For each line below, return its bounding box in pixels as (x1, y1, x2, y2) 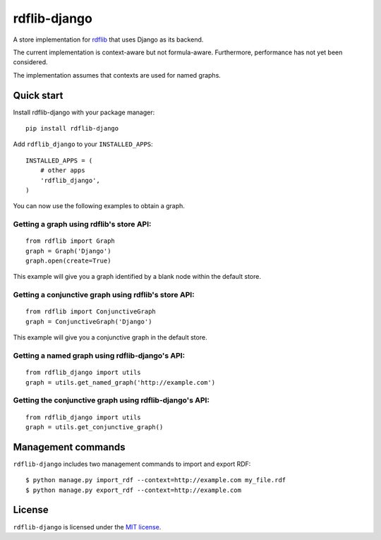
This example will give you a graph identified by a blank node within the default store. (13, 272, 261, 281)
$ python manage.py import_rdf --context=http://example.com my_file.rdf (25, 476, 286, 484)
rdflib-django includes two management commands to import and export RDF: (13, 460, 251, 468)
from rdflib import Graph (25, 237, 116, 245)
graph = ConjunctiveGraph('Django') (25, 318, 152, 325)
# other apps (40, 167, 85, 174)
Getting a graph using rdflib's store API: (13, 220, 152, 229)
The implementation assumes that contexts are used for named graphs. (13, 71, 222, 79)
